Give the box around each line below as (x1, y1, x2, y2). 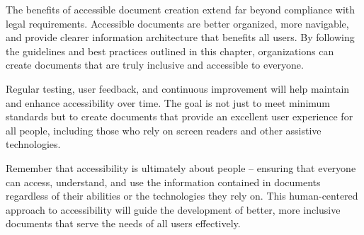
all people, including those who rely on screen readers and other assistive (6, 122, 322, 137)
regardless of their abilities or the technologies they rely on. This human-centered (6, 188, 358, 203)
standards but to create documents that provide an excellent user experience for (6, 109, 353, 124)
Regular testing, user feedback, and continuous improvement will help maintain (6, 81, 350, 96)
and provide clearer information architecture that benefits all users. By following (6, 30, 355, 45)
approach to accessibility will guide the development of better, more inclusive (6, 202, 341, 217)
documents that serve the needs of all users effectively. (6, 216, 241, 231)
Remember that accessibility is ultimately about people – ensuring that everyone (6, 160, 356, 175)
